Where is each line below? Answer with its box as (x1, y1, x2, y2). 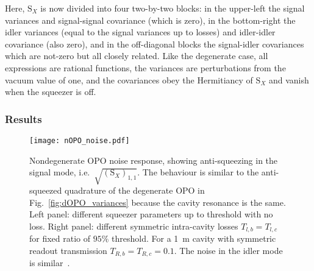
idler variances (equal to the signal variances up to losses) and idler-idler (5, 26, 276, 38)
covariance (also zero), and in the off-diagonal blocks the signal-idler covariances (5, 37, 304, 50)
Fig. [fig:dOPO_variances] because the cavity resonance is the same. (29, 195, 286, 208)
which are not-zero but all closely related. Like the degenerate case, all (5, 49, 268, 62)
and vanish (268, 73, 309, 86)
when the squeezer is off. (5, 85, 96, 98)
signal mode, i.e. (29, 166, 90, 178)
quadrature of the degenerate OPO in (65, 183, 205, 196)
